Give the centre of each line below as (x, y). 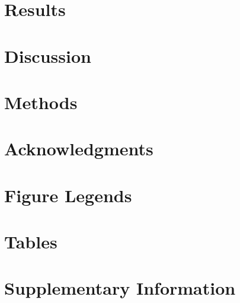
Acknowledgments (79, 149)
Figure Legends (68, 195)
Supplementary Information (120, 288)
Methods (41, 102)
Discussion (48, 55)
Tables (31, 242)
